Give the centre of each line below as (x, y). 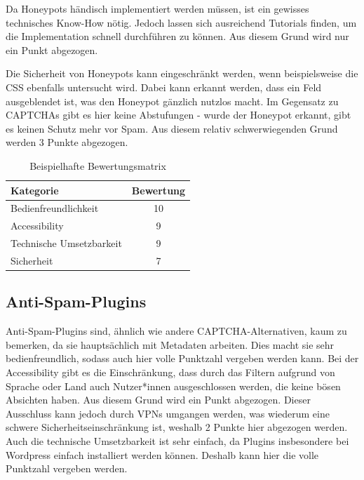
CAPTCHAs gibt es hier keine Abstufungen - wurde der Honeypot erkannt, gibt (178, 115)
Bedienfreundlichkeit (55, 208)
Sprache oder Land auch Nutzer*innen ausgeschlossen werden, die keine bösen (173, 386)
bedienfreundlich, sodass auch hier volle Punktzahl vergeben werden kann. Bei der (182, 358)
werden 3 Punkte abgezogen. (67, 142)
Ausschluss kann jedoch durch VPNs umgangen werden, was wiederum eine (168, 413)
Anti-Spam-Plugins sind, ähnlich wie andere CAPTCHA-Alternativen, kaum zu (176, 331)
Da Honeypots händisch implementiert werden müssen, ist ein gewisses (157, 8)
